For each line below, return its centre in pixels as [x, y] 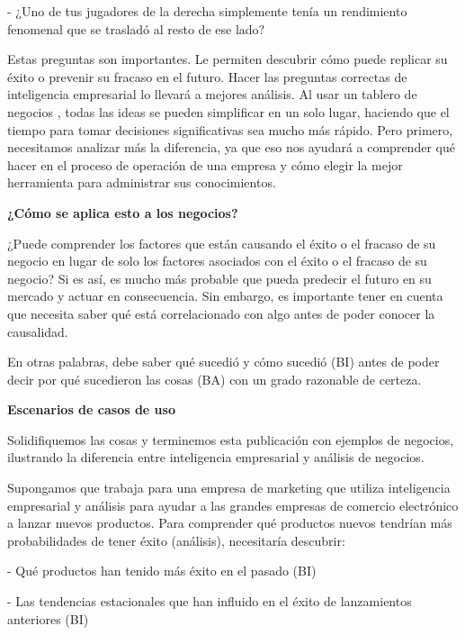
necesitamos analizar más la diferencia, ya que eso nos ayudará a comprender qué [231, 147]
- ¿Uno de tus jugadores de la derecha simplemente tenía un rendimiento [207, 11]
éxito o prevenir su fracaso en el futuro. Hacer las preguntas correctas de [207, 76]
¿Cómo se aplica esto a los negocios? [123, 212]
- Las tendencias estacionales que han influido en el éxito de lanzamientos [210, 601]
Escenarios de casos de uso [91, 409]
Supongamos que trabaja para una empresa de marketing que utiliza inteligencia [229, 488]
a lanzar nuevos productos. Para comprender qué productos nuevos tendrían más [230, 523]
